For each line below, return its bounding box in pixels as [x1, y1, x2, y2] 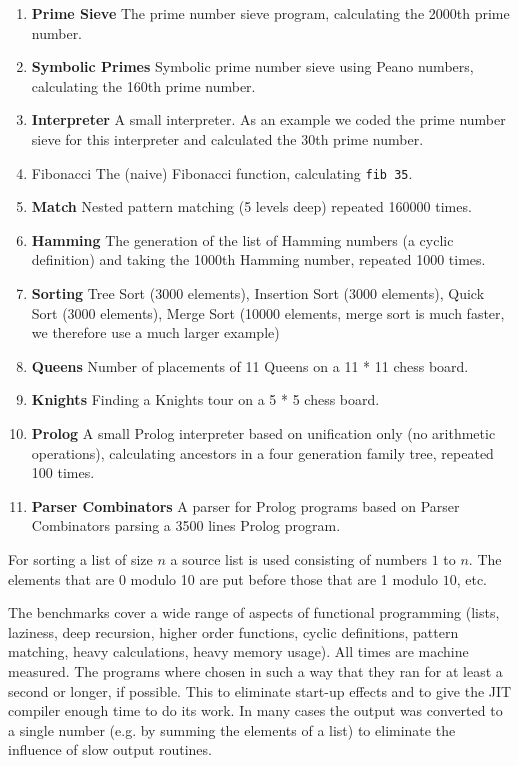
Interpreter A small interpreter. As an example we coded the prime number [31, 109, 506, 130]
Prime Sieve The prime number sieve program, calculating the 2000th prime [31, 3, 510, 23]
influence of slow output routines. [8, 739, 212, 760]
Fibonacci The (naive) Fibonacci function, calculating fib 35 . [31, 162, 413, 183]
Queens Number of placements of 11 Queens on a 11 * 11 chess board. [31, 355, 469, 376]
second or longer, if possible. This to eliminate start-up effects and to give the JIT [8, 680, 512, 701]
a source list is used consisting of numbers [170, 548, 427, 569]
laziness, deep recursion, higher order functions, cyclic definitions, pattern [8, 621, 459, 642]
